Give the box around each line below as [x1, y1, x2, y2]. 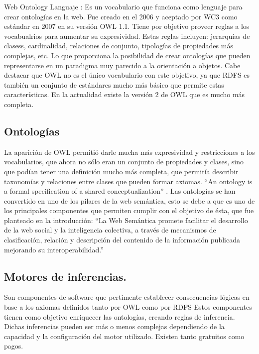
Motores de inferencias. [4, 268, 127, 284]
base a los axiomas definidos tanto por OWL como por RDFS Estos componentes [4, 302, 252, 312]
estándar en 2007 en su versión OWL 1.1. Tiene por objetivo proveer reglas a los [4, 21, 250, 31]
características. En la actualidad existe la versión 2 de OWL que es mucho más [4, 89, 245, 100]
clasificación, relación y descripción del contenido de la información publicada [4, 235, 240, 245]
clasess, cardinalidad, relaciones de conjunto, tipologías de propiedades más [4, 40, 233, 51]
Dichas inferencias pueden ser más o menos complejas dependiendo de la [4, 321, 225, 332]
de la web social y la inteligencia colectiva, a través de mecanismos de [4, 225, 216, 235]
